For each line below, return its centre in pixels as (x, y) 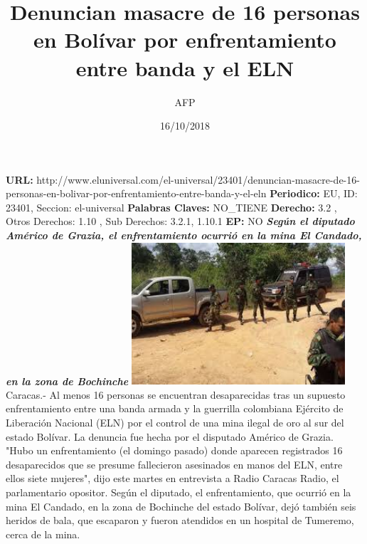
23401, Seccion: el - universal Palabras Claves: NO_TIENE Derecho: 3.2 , (171, 207)
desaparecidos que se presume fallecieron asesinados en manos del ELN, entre (174, 464)
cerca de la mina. (43, 534)
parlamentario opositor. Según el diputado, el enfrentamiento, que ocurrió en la (179, 492)
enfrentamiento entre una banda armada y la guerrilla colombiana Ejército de (175, 408)
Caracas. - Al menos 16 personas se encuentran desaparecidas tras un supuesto (176, 394)
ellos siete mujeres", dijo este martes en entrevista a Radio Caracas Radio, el (172, 478)
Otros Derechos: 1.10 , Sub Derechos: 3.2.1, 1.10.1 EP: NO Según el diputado (180, 221)
